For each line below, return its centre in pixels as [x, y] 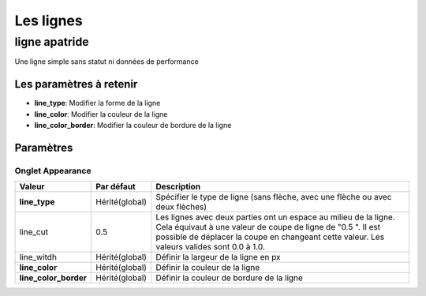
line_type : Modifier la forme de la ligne [97, 103]
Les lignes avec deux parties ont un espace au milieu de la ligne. [275, 217]
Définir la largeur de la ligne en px [218, 257]
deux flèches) [181, 207]
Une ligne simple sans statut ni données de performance [106, 62]
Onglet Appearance [53, 170]
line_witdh [38, 257]
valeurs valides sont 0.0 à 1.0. [210, 247]
